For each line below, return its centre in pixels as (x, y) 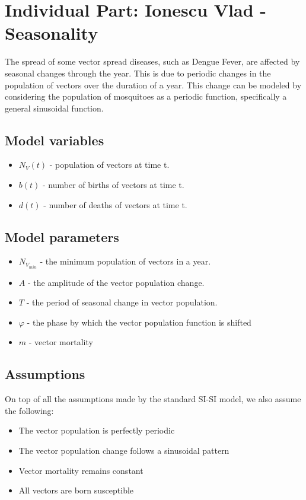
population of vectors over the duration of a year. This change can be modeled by (153, 85)
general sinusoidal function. (54, 108)
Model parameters (62, 236)
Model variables (55, 140)
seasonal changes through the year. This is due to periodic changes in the (138, 73)
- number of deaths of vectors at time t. (115, 204)
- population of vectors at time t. (109, 165)
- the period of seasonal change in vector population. (122, 302)
